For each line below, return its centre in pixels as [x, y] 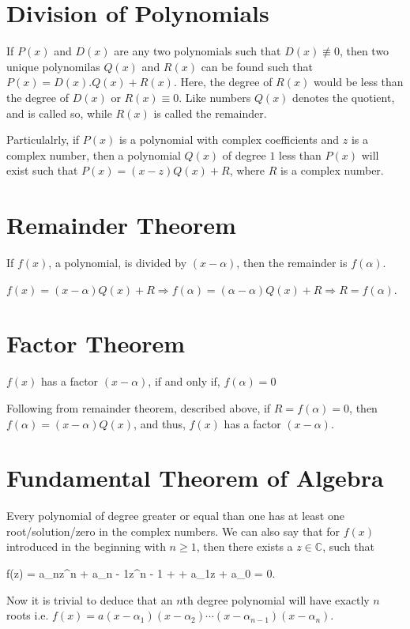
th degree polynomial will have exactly [276, 599]
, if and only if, [184, 381]
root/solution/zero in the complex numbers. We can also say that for [173, 531]
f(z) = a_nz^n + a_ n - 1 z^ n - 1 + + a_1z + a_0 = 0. [141, 573]
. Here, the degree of [223, 82]
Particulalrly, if [43, 139]
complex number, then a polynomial [94, 154]
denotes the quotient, [344, 97]
